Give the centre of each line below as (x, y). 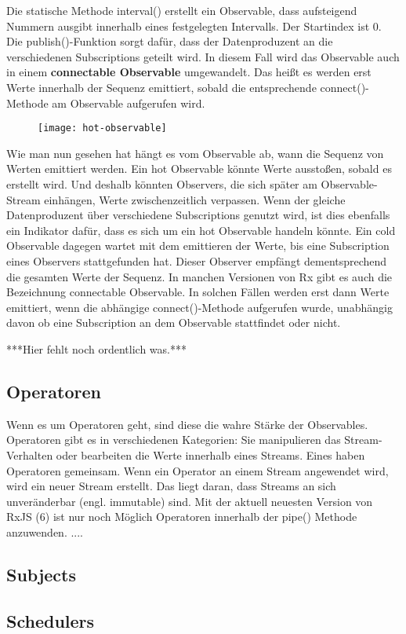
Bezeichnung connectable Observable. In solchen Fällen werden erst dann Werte (198, 292)
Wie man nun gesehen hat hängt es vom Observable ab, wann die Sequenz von (195, 153)
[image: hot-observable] (102, 128)
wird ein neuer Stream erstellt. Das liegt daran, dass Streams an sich (171, 486)
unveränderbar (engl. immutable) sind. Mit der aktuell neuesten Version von (190, 501)
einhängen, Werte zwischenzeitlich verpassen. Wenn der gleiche (195, 199)
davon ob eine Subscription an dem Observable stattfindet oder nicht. (174, 322)
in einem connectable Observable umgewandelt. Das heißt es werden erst (189, 72)
